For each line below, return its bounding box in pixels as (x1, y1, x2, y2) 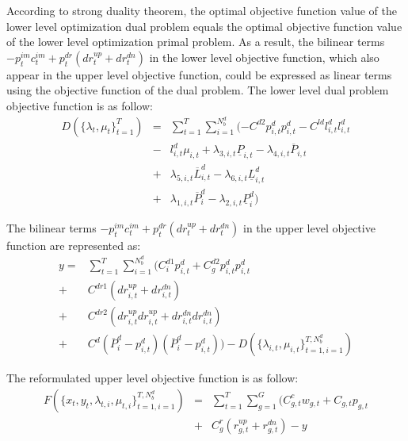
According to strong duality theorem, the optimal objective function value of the (6, 2, 397, 18)
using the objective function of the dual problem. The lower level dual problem (6, 82, 389, 98)
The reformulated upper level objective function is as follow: (6, 370, 299, 386)
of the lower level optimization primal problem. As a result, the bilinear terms (6, 33, 385, 50)
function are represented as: (6, 236, 141, 253)
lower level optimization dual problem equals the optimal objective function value (6, 17, 402, 34)
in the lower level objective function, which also (149, 48, 379, 65)
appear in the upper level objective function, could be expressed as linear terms (6, 66, 392, 82)
